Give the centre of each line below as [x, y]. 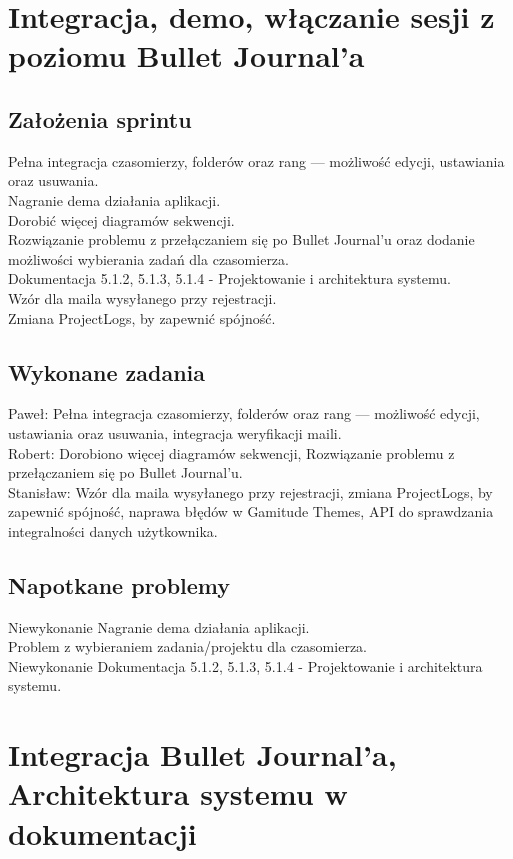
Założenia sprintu [100, 118]
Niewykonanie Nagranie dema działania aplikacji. [159, 626]
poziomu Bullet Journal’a [186, 55]
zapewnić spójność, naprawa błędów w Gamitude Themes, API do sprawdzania [251, 511]
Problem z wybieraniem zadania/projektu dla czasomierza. [187, 646]
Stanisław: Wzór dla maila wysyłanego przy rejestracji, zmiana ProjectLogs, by [250, 491]
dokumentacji [102, 832]
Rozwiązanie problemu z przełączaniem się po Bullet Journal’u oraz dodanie [241, 239]
